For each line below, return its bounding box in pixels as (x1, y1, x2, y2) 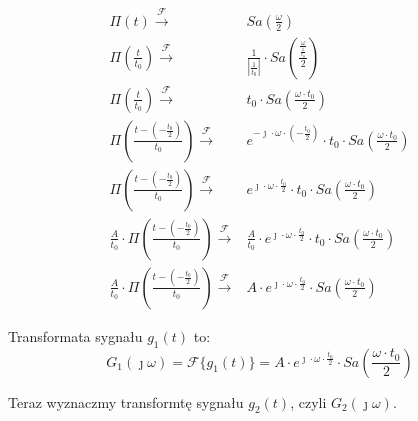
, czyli (290, 391, 327, 412)
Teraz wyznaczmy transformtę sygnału (8, 391, 244, 412)
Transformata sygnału (8, 325, 143, 346)
